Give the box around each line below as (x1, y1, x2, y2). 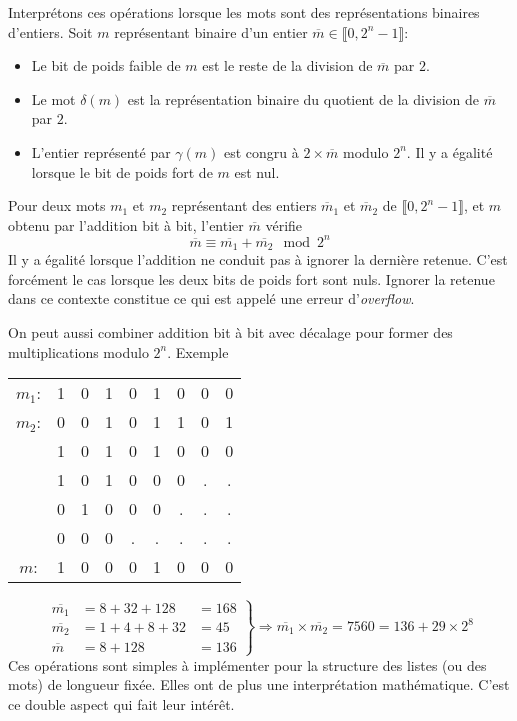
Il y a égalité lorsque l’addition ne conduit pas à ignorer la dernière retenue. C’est (8, 249, 508, 270)
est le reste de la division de (202, 55, 373, 76)
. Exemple (167, 341, 229, 362)
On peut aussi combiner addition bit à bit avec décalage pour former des (8, 322, 453, 343)
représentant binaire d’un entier (114, 21, 308, 42)
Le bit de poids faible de (31, 55, 181, 76)
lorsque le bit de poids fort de (31, 161, 213, 182)
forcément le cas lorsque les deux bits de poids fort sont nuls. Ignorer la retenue (8, 268, 495, 289)
